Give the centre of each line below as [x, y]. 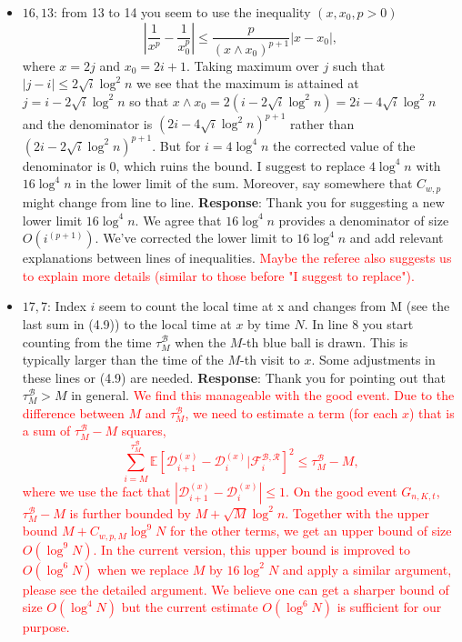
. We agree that [178, 220]
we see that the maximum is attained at [248, 83]
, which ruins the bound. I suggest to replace [241, 165]
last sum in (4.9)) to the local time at [127, 323]
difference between [73, 412]
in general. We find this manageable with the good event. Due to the [263, 395]
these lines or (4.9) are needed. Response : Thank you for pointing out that [234, 377]
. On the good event [341, 491]
